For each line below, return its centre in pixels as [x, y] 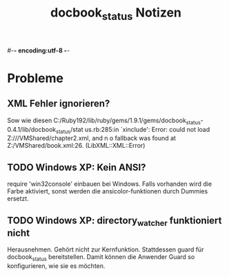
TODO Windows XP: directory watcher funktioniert [114, 221]
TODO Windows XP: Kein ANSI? [77, 167]
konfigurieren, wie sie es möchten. [56, 266]
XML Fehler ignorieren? [59, 104]
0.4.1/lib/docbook [32, 129]
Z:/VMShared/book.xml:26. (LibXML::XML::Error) [76, 146]
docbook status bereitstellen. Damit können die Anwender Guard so [101, 258]
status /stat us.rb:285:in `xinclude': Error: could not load [133, 130]
